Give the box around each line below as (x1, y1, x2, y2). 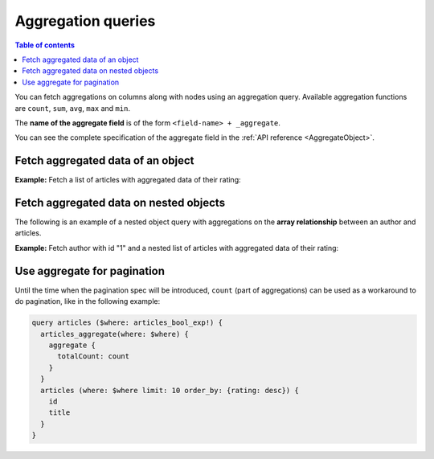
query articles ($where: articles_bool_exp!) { (31, 318, 223, 327)
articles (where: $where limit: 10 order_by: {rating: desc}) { (40, 386, 299, 395)
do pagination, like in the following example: (14, 297, 161, 306)
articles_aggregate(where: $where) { (40, 330, 189, 338)
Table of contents (14, 40, 76, 50)
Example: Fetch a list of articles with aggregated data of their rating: (14, 175, 241, 185)
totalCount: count (57, 352, 130, 361)
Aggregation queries (14, 12, 156, 30)
